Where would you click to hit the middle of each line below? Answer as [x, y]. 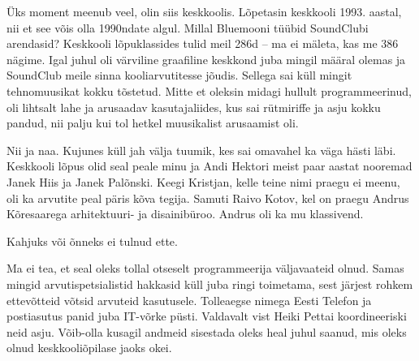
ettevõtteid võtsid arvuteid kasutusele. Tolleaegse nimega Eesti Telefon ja [189, 300]
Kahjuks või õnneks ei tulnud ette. [92, 241]
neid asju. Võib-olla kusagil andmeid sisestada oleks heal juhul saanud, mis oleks [207, 331]
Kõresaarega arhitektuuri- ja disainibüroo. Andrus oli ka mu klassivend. [185, 214]
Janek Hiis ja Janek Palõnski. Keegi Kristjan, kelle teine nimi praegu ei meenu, [203, 181]
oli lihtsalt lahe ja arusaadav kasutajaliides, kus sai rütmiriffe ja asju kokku [194, 107]
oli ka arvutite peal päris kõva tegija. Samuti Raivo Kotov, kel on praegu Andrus [208, 198]
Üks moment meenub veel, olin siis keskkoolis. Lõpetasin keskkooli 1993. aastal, [204, 11]
